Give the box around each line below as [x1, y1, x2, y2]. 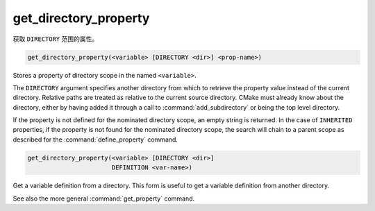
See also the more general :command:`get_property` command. [12, 194, 195, 203]
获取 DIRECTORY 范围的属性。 [12, 35, 99, 43]
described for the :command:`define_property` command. [12, 135, 178, 144]
